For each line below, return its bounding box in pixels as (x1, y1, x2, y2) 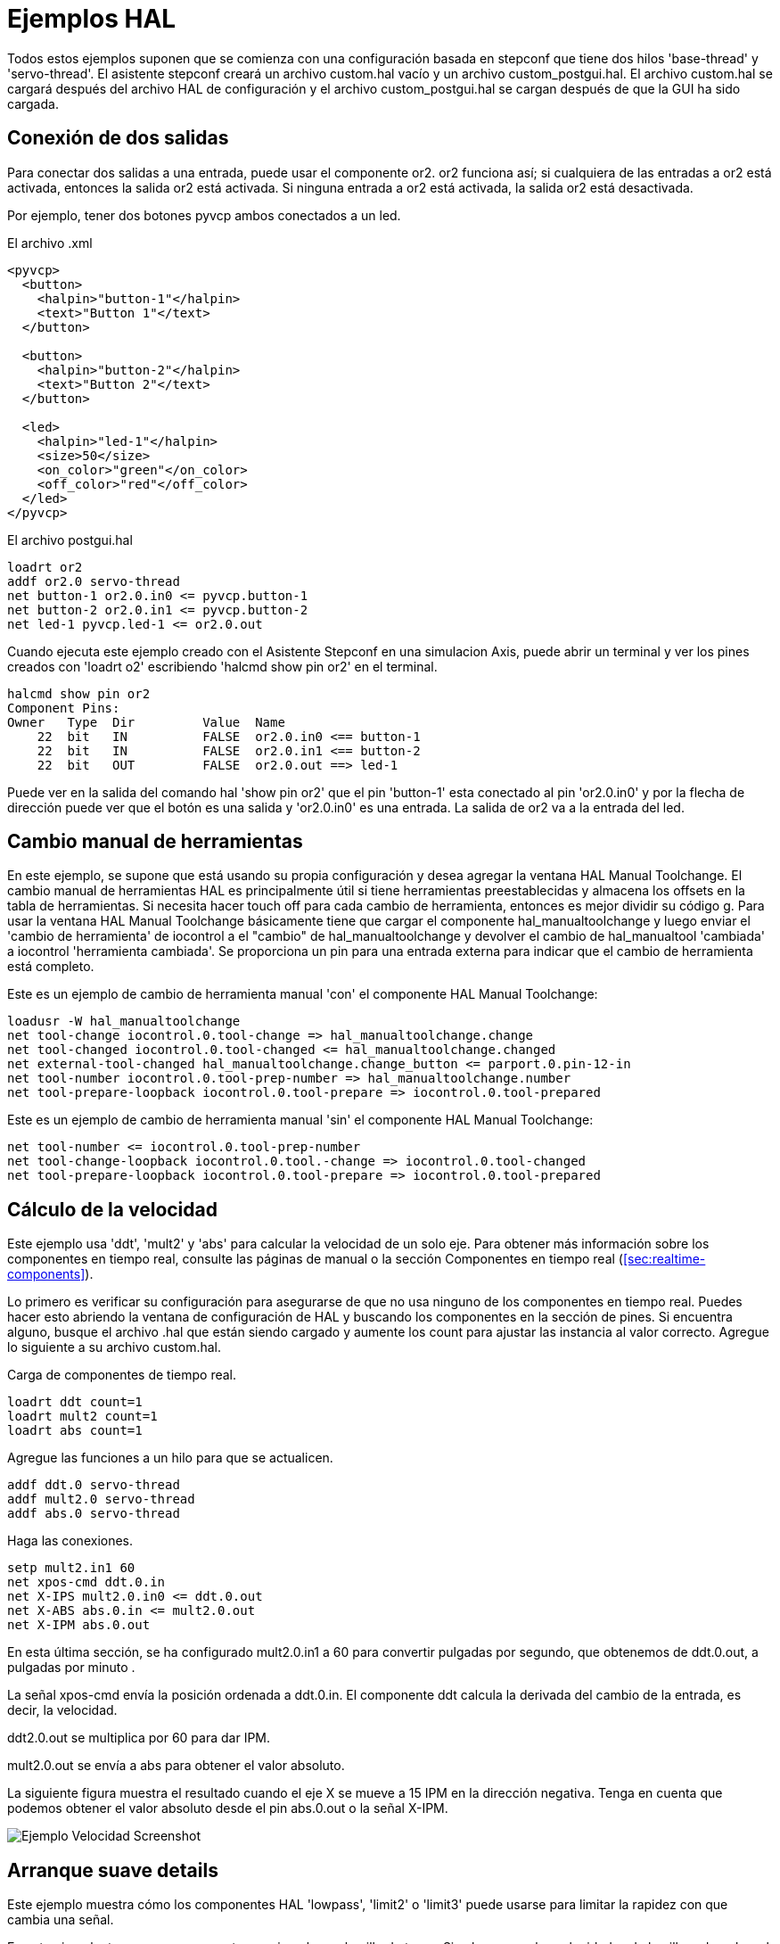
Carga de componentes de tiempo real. (7, 1367, 237, 1383)
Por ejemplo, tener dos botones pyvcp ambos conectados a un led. (7, 207, 401, 223)
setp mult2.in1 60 (7, 1561, 135, 1576)
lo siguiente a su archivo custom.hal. (7, 1339, 221, 1355)
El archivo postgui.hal (7, 531, 133, 548)
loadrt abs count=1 (7, 1423, 143, 1438)
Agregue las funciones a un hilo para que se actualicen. (7, 1450, 333, 1466)
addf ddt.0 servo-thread (7, 1478, 180, 1493)
